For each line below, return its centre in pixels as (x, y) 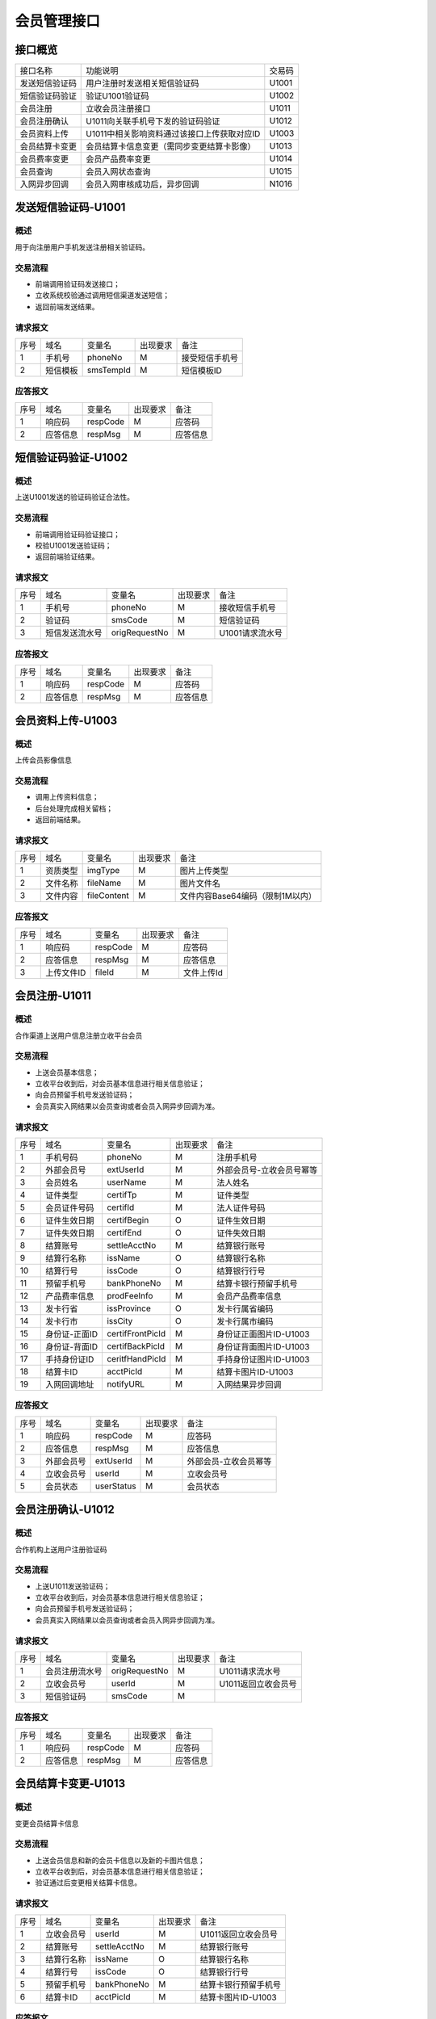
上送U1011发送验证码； (73, 1586)
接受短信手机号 (210, 358)
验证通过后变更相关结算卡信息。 (88, 1883)
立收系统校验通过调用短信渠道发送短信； (102, 296)
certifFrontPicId (136, 1334)
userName (126, 1182)
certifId (120, 1207)
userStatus (115, 1486)
